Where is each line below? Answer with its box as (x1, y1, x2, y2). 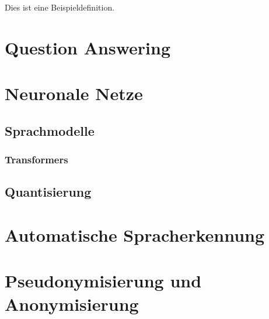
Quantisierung (5, 183, 92, 201)
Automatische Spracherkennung (5, 222, 265, 246)
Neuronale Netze (5, 81, 143, 105)
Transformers (5, 152, 68, 167)
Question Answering (5, 35, 170, 59)
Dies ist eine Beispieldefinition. (5, 1, 115, 13)
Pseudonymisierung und (5, 269, 202, 293)
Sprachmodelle (5, 121, 95, 139)
